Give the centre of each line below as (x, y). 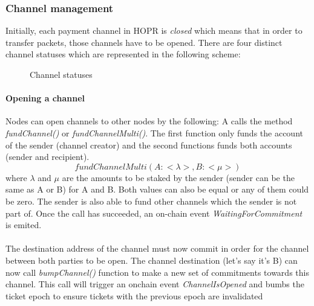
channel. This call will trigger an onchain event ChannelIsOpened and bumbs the (155, 284)
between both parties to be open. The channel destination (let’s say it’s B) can (152, 260)
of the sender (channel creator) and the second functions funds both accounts (149, 145)
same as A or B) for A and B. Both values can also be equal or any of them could (157, 189)
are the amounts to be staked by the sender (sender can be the (178, 177)
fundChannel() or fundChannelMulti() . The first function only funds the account (154, 132)
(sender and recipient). (47, 157)
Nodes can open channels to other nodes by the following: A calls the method (149, 121)
